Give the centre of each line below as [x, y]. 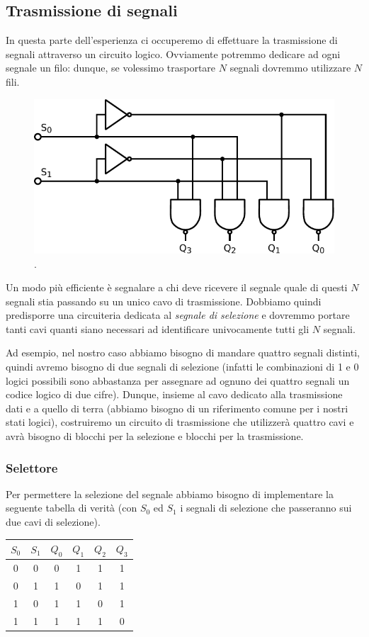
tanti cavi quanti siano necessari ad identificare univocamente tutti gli [158, 328]
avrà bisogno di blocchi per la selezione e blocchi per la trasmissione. [155, 436]
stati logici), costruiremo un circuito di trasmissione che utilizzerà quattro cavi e [180, 422]
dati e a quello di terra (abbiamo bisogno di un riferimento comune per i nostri [177, 408]
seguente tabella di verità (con [72, 508]
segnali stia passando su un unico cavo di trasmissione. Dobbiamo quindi [164, 301]
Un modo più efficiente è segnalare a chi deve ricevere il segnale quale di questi [177, 287]
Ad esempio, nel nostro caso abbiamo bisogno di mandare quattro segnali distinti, [183, 353]
